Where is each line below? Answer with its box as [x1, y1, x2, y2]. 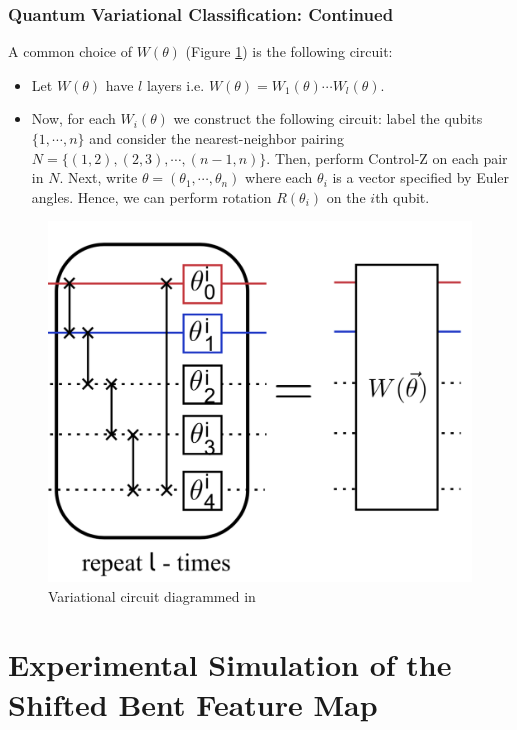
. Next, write [59, 167, 138, 188]
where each [245, 167, 313, 188]
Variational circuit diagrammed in [48, 585, 256, 606]
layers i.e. [146, 74, 205, 95]
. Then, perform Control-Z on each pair [266, 147, 508, 168]
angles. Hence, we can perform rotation [31, 186, 272, 207]
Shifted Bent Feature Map [8, 683, 378, 724]
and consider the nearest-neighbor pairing [89, 128, 344, 148]
